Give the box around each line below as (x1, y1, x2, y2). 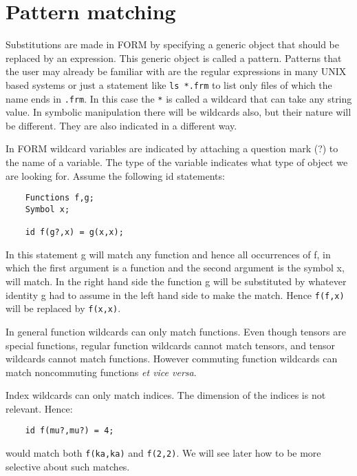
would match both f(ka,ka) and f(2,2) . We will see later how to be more (6, 446, 321, 460)
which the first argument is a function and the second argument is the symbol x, (6, 260, 345, 275)
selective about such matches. (6, 459, 130, 473)
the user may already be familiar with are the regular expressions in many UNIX (6, 64, 347, 79)
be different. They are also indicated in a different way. (6, 118, 237, 132)
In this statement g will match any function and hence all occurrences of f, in (6, 247, 331, 261)
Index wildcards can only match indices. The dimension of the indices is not (6, 388, 326, 402)
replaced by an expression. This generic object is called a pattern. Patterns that (6, 50, 342, 65)
